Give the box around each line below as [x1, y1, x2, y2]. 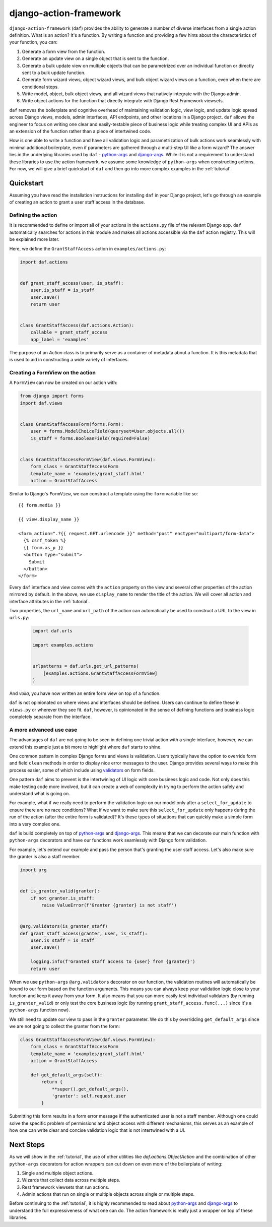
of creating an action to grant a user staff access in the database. [9, 199, 146, 205]
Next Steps [9, 1140, 45, 1149]
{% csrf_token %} [23, 538, 66, 544]
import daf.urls [32, 628, 73, 634]
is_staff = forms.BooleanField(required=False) [30, 435, 151, 441]
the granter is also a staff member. [9, 854, 81, 860]
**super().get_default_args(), [51, 1086, 129, 1092]
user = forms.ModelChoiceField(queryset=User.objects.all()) [30, 428, 185, 434]
